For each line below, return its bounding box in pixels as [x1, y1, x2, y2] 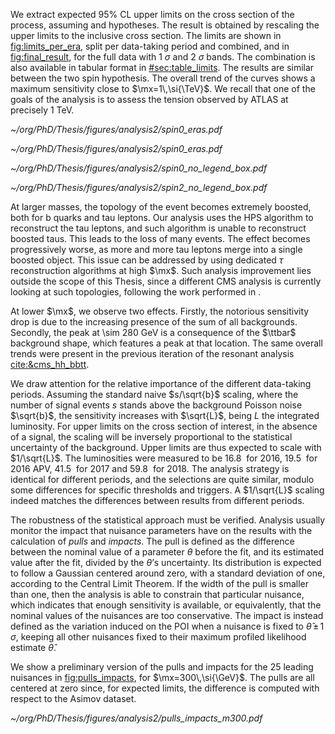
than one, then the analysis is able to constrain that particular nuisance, [10, 589, 305, 600]
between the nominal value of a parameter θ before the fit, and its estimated [10, 546, 325, 558]
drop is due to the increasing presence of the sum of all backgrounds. [10, 316, 298, 328]
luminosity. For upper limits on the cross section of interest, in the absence [10, 420, 318, 432]
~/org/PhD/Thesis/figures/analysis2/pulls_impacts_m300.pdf [10, 712, 263, 724]
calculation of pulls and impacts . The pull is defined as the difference [10, 535, 295, 547]
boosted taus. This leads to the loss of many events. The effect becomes [10, 233, 311, 244]
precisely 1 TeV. [10, 104, 75, 116]
